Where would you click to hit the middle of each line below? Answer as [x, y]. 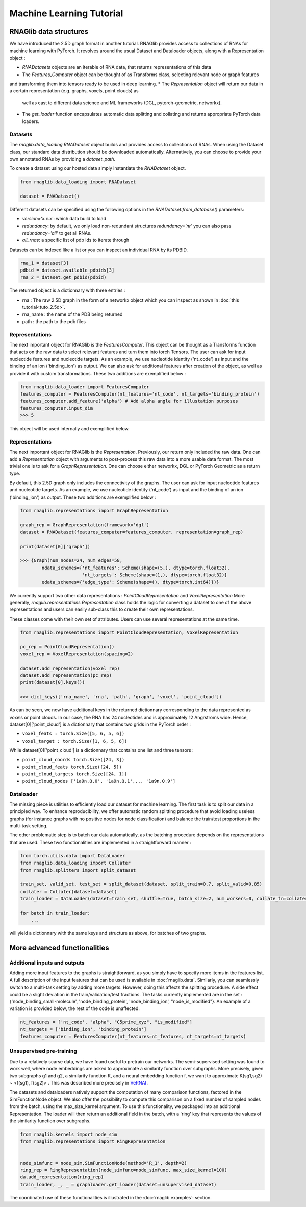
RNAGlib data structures [49, 31]
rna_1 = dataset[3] [44, 263]
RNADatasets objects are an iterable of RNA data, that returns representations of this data [117, 67]
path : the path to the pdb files [54, 321]
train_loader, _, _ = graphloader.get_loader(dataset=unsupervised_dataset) [118, 1184]
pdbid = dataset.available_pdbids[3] [67, 270]
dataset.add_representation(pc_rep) [66, 675]
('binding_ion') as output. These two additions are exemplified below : [83, 497]
